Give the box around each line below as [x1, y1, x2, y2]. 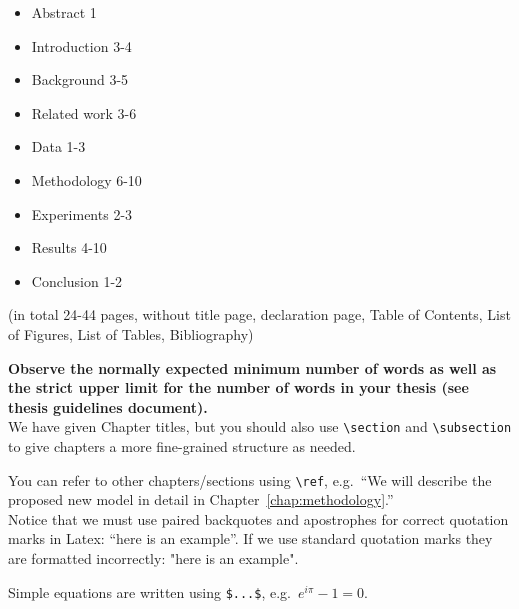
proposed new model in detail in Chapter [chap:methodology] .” [8, 489, 394, 510]
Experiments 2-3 [31, 203, 133, 224]
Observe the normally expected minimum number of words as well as [8, 357, 497, 378]
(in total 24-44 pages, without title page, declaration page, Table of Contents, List [8, 304, 511, 325]
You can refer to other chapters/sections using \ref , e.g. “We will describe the [8, 469, 492, 490]
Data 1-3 [31, 136, 86, 157]
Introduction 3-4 [31, 35, 132, 56]
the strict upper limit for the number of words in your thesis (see [8, 377, 469, 398]
